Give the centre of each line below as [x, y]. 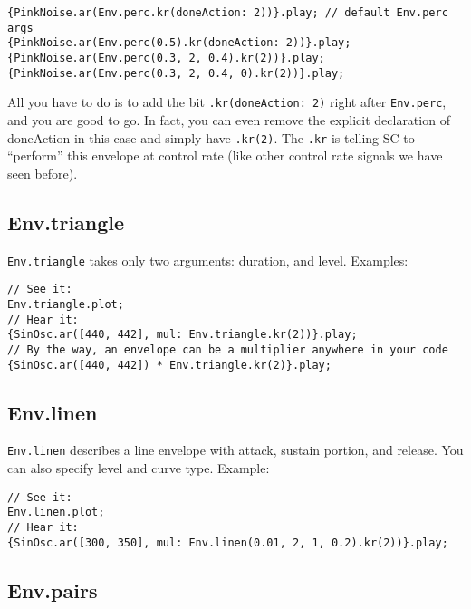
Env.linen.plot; [56, 512]
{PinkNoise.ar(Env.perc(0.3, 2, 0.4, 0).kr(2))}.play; [176, 73]
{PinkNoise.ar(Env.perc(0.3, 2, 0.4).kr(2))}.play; [166, 58]
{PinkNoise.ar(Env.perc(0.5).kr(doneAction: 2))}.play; [179, 43]
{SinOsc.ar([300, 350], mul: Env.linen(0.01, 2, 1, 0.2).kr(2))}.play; [228, 542]
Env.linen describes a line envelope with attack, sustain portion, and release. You [235, 450]
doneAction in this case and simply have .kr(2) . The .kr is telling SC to [211, 137]
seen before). [43, 173]
